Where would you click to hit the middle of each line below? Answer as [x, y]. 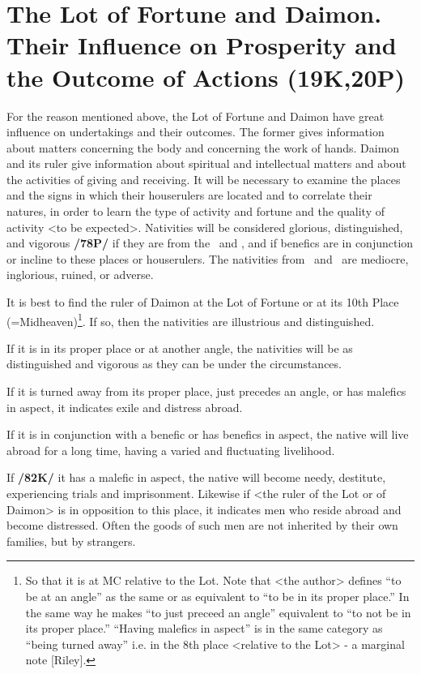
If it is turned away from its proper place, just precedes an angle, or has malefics [206, 391]
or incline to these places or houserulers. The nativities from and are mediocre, [208, 258]
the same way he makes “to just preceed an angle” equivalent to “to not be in [218, 612]
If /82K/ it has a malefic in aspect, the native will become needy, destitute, [196, 477]
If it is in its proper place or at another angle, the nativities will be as [180, 348]
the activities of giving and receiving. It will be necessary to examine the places [204, 179]
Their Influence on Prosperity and [202, 45]
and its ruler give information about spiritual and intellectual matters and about [206, 163]
